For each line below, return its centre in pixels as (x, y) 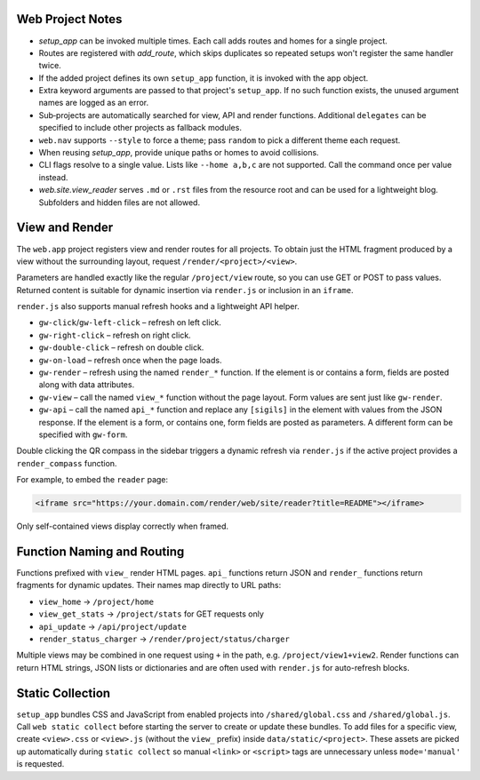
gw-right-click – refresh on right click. (115, 335)
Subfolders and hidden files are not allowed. (119, 202)
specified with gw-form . (83, 434)
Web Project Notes (69, 19)
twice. (50, 66)
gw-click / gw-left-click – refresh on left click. (130, 322)
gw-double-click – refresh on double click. (121, 347)
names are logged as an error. (94, 103)
